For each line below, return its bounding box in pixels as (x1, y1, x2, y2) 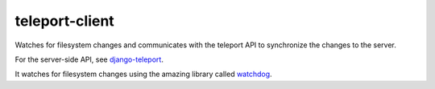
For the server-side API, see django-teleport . (14, 55, 164, 64)
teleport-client (14, 12, 114, 30)
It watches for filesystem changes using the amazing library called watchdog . (14, 69, 273, 79)
